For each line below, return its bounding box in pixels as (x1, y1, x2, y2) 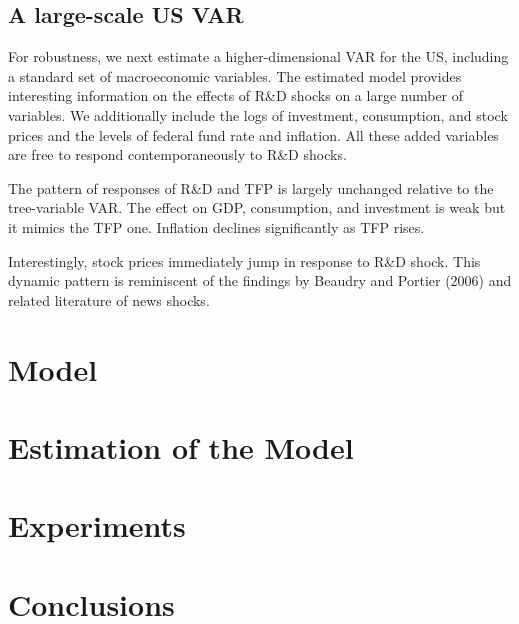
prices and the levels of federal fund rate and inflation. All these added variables (8, 124, 499, 145)
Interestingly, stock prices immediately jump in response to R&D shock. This (8, 250, 481, 271)
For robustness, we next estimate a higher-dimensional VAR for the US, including (8, 46, 509, 67)
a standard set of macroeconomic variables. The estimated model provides (8, 65, 462, 86)
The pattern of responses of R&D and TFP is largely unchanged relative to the (8, 177, 494, 198)
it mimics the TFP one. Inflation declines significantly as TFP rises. (8, 216, 425, 237)
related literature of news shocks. (8, 289, 210, 310)
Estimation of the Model (8, 426, 354, 467)
